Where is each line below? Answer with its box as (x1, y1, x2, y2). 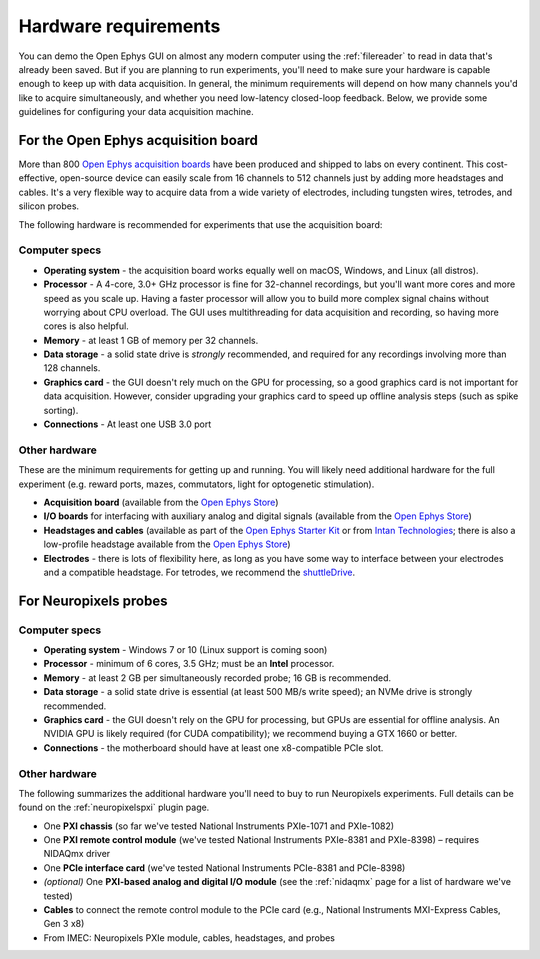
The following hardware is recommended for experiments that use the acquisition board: (18, 218, 383, 230)
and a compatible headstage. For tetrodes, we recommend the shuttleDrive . (43, 566, 356, 578)
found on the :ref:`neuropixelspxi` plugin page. (18, 801, 210, 814)
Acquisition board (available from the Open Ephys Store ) (43, 496, 279, 508)
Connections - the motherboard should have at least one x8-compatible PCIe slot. (43, 741, 384, 754)
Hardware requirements (18, 15, 221, 37)
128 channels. (43, 362, 101, 374)
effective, (18, 172, 58, 184)
